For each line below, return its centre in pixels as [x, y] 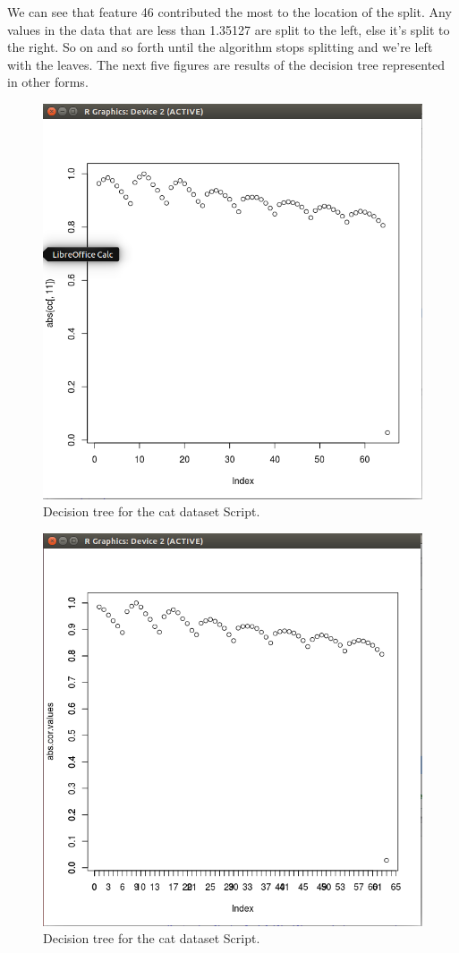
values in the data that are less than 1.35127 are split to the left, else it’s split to [229, 29]
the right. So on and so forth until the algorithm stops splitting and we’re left [220, 47]
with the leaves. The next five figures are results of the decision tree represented [226, 64]
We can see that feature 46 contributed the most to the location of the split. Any [229, 12]
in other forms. [48, 82]
